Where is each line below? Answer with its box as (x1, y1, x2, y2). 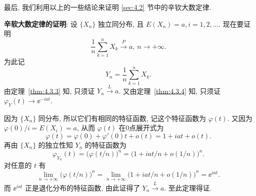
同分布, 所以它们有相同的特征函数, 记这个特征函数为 (38, 113, 206, 123)
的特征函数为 (85, 140, 127, 150)
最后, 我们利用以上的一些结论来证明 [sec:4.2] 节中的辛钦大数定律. (4, 2, 212, 12)
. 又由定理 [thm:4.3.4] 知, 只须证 (119, 85, 221, 96)
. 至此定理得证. (164, 182, 212, 193)
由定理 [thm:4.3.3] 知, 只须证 (4, 85, 95, 96)
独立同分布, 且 (98, 18, 144, 29)
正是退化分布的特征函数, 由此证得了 (25, 182, 140, 193)
